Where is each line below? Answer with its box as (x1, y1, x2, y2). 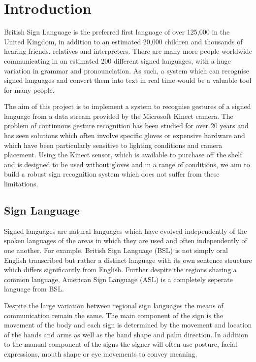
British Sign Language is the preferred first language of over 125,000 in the (4, 27, 230, 37)
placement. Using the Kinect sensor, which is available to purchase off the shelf (4, 149, 242, 160)
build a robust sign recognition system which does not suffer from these (4, 169, 220, 179)
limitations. (4, 179, 38, 189)
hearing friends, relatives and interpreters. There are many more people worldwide (4, 46, 252, 56)
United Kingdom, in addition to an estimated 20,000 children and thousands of (4, 36, 243, 46)
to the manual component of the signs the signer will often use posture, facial (4, 339, 237, 349)
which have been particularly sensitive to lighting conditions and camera (4, 140, 223, 150)
